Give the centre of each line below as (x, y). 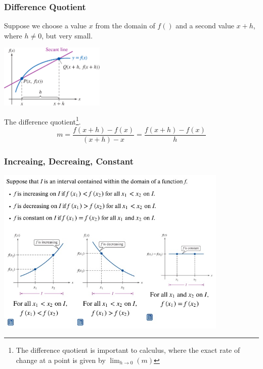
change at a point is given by (61, 360)
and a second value (205, 26)
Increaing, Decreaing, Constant (69, 161)
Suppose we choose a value (46, 26)
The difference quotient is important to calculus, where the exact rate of (128, 350)
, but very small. (67, 35)
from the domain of (125, 26)
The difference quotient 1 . (42, 120)
